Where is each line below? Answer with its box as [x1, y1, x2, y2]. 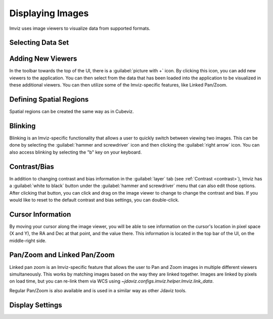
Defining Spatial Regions [9, 95, 89, 104]
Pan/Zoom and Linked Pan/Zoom [9, 251, 115, 259]
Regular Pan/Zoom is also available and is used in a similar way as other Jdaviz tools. [9, 287, 187, 293]
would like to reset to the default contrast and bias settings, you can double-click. [9, 197, 179, 203]
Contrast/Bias [9, 162, 54, 171]
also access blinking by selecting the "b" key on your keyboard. [9, 149, 142, 155]
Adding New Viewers [9, 55, 77, 63]
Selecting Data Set [9, 38, 69, 47]
